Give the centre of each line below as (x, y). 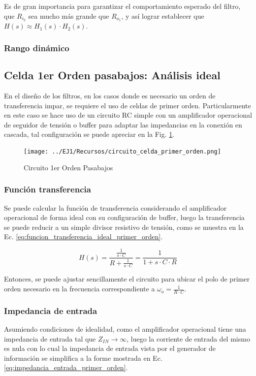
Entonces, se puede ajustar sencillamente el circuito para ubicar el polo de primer (127, 279)
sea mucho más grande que (69, 16)
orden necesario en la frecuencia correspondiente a (80, 289)
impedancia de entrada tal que (50, 338)
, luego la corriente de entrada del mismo (188, 338)
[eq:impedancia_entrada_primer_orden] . (66, 367)
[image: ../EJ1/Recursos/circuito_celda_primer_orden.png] (122, 152)
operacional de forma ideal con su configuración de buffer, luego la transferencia (124, 217)
